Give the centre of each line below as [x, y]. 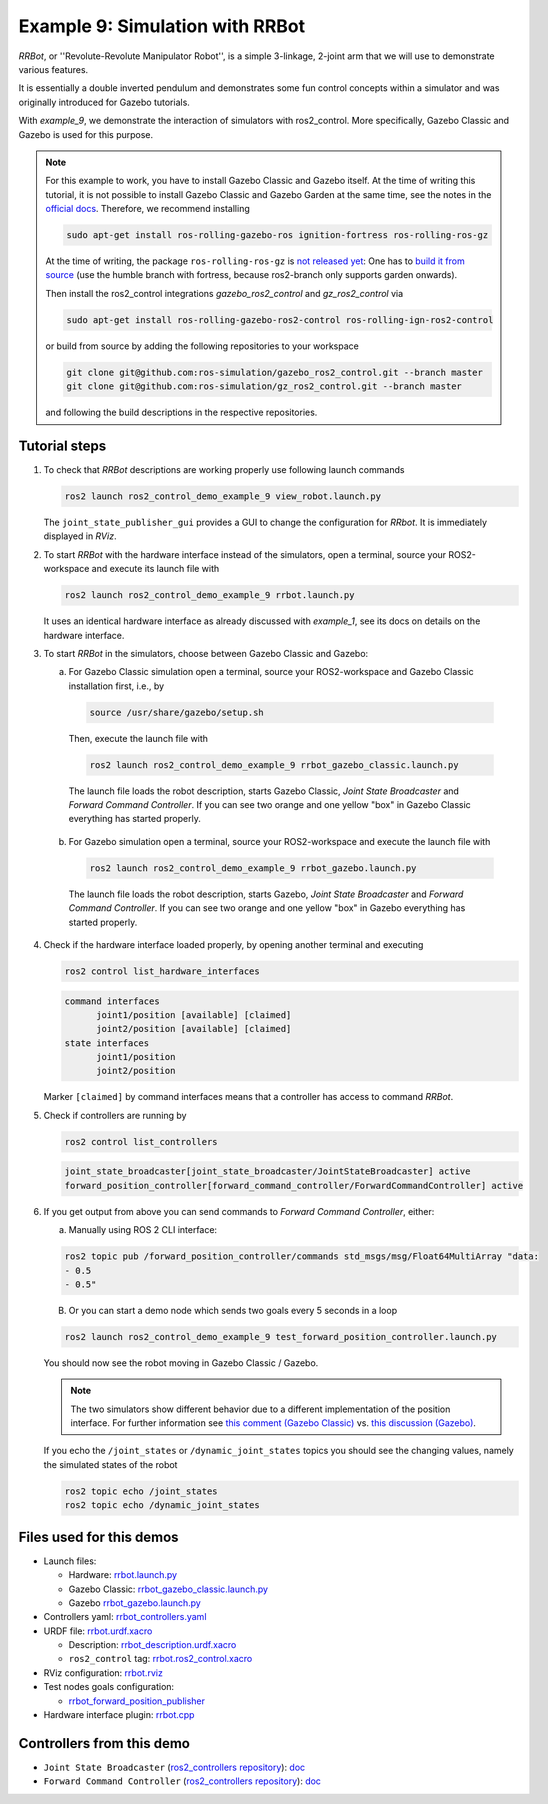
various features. [53, 69]
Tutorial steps [62, 445]
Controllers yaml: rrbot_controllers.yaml [125, 1617]
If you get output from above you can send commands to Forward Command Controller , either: [239, 1211]
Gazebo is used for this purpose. [86, 134]
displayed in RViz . [80, 536]
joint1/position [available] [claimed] [194, 1014]
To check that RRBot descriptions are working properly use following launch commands [224, 470]
